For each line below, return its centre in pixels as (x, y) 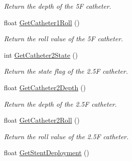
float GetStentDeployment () (47, 153)
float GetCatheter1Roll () (42, 22)
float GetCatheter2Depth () (45, 87)
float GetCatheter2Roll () (42, 120)
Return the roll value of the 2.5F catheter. (66, 136)
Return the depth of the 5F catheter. (58, 6)
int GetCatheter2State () (41, 55)
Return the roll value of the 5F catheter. (64, 39)
